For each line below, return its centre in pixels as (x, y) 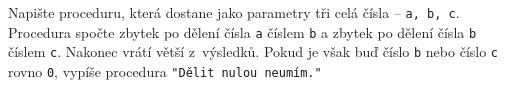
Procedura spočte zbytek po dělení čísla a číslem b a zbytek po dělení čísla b (242, 31)
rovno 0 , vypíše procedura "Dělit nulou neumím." (165, 70)
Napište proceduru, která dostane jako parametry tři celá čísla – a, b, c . (234, 12)
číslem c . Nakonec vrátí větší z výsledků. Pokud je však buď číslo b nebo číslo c (253, 51)
